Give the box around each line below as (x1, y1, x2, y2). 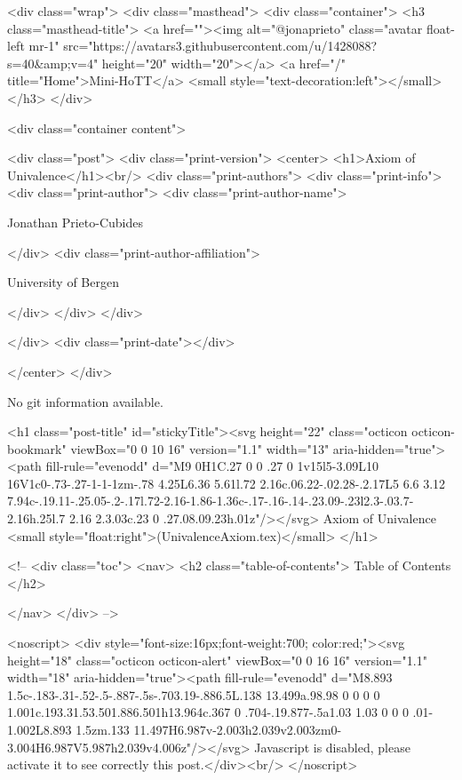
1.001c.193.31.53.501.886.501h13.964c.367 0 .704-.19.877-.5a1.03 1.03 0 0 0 (7, 703, 409, 721)
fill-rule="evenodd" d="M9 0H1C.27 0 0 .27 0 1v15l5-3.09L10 (45, 457, 379, 475)
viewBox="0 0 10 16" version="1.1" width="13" (70, 439, 330, 458)
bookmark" (7, 439, 67, 458)
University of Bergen (7, 273, 119, 291)
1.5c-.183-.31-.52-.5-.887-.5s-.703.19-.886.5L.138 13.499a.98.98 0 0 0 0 (7, 685, 380, 704)
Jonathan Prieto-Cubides (7, 212, 143, 231)
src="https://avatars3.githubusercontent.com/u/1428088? (63, 36, 378, 55)
